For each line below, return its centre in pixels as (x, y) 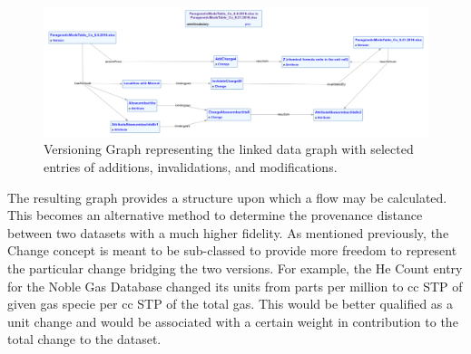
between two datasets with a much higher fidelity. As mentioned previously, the (228, 232)
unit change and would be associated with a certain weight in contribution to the (233, 321)
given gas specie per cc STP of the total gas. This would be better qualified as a (231, 304)
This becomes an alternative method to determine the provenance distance (215, 215)
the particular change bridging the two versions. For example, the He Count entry (235, 268)
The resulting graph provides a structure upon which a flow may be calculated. (227, 197)
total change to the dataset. (84, 339)
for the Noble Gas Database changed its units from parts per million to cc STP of (235, 286)
